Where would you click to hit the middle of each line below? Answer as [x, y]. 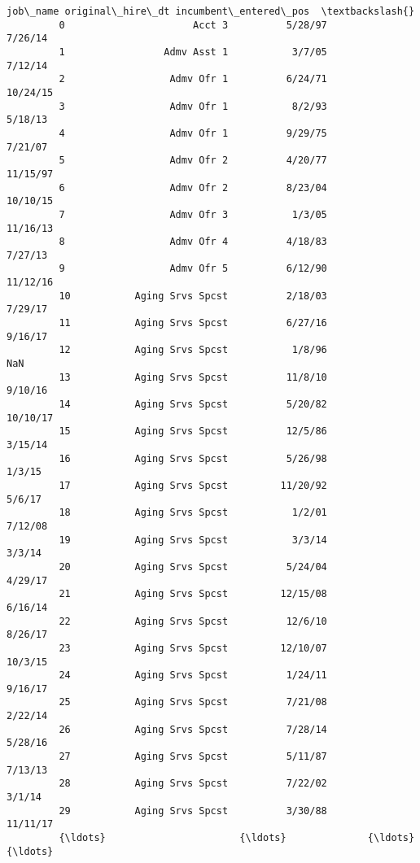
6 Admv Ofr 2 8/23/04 [193, 187]
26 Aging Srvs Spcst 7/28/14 [193, 729]
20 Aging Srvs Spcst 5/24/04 [193, 567]
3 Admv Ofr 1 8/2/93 [193, 106]
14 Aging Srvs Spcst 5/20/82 [193, 405]
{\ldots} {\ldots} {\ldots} [237, 838]
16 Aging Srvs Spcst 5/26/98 [193, 458]
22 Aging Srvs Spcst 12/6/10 [193, 621]
